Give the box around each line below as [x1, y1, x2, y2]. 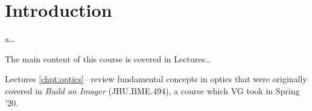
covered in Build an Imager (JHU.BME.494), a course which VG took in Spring [5, 84, 300, 97]
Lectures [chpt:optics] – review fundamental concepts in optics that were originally [5, 73, 307, 85]
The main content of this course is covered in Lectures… [5, 52, 211, 65]
